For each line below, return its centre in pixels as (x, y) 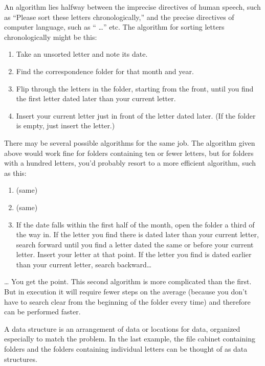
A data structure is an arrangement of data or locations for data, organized (122, 328)
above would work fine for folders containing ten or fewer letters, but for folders (129, 153)
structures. (21, 359)
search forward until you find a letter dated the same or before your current (135, 244)
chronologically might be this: (51, 37)
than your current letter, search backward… (84, 264)
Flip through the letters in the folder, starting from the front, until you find (135, 88)
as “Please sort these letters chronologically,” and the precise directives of (119, 17)
